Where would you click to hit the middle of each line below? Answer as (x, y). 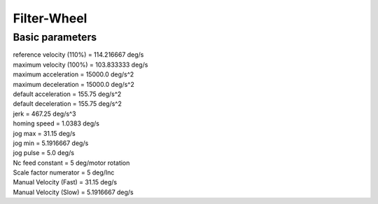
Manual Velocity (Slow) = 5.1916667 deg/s (73, 192)
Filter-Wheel (50, 18)
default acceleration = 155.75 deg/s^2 (67, 94)
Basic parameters (55, 37)
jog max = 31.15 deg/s (44, 133)
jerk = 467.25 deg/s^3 (44, 114)
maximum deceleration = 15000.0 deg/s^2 (73, 84)
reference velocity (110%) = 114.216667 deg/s (78, 55)
